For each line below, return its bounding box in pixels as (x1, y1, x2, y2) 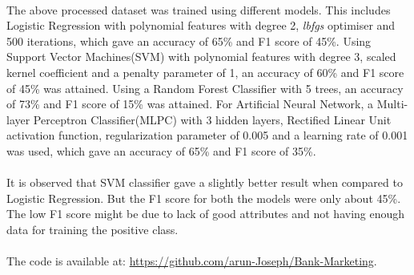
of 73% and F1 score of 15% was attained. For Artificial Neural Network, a (6, 95, 374, 112)
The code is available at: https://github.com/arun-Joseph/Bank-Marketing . (6, 253, 377, 269)
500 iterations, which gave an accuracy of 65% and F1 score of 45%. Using (6, 32, 372, 49)
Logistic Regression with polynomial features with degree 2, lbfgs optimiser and (6, 17, 396, 34)
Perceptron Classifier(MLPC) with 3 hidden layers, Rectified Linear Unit (33, 111, 392, 127)
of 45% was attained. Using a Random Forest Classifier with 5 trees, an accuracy (6, 79, 404, 96)
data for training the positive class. (6, 220, 179, 237)
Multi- (376, 95, 408, 112)
